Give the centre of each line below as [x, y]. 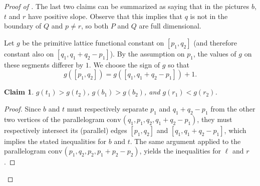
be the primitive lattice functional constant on [93, 42]
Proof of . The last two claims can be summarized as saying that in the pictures [127, 6]
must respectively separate [107, 108]
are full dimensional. [170, 26]
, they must [215, 119]
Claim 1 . [19, 92]
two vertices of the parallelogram [54, 119]
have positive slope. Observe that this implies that [105, 16]
